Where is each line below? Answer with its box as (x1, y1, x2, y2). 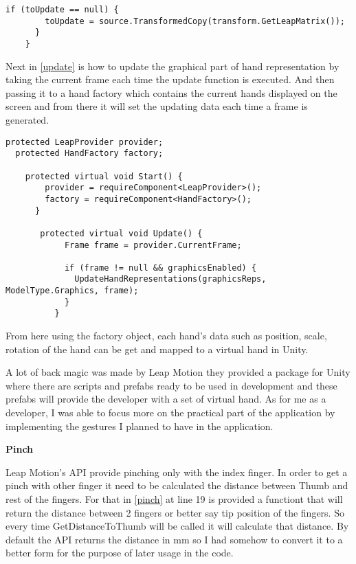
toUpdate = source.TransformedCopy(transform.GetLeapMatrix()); (45, 16, 345, 26)
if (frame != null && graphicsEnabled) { (64, 262, 257, 273)
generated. (5, 113, 49, 126)
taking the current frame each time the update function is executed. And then (5, 72, 335, 87)
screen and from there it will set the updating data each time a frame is (5, 99, 308, 113)
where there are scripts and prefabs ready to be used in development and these (5, 378, 337, 392)
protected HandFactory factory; (15, 148, 164, 159)
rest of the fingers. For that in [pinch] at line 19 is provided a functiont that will (5, 492, 343, 506)
